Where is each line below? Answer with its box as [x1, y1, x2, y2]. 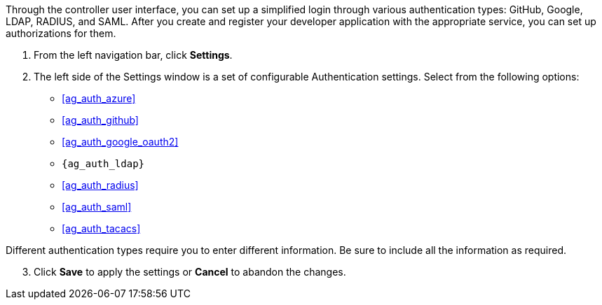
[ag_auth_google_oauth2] [62, 136, 179, 148]
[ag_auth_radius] [62, 179, 139, 191]
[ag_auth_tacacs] [62, 222, 141, 234]
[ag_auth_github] [62, 114, 139, 126]
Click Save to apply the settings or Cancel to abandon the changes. [34, 266, 346, 278]
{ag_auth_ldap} [62, 158, 145, 169]
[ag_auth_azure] [62, 92, 136, 104]
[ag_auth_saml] [62, 201, 132, 213]
